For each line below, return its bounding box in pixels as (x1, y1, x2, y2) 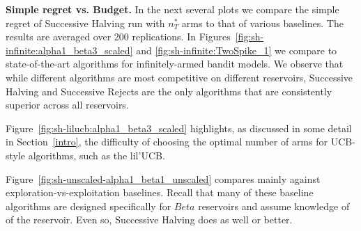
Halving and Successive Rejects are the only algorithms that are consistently (6, 83, 332, 98)
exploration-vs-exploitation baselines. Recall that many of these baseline (6, 185, 314, 200)
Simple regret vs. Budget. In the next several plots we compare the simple (6, 2, 339, 16)
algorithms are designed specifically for (6, 198, 171, 213)
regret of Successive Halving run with (6, 15, 165, 30)
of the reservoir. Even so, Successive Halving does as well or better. (6, 212, 293, 227)
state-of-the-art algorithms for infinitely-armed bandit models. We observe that (6, 56, 344, 71)
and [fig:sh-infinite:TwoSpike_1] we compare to (136, 42, 337, 57)
